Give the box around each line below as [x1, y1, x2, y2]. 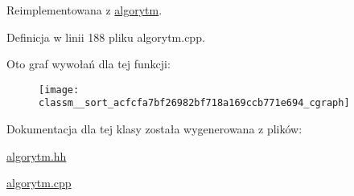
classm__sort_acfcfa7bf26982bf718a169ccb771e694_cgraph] [39, 97, 350, 109]
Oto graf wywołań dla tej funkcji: [6, 55, 171, 72]
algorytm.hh [6, 147, 67, 164]
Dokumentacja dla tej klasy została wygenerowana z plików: [6, 120, 303, 137]
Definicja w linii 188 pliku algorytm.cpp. [6, 28, 205, 45]
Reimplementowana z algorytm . [6, 2, 163, 18]
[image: [39, 84, 80, 96]
